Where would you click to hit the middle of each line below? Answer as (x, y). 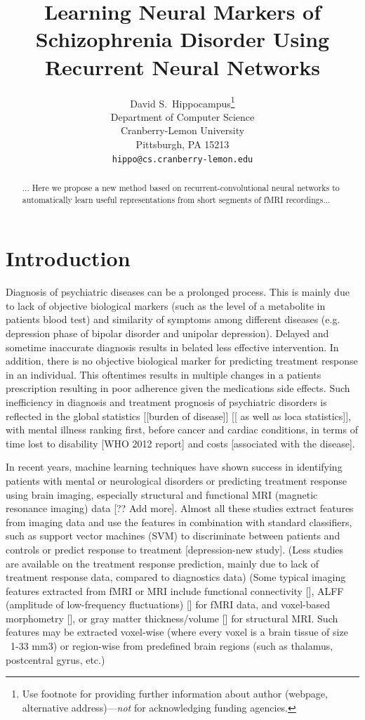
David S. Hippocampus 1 (182, 102)
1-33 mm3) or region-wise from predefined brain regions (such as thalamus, (172, 646)
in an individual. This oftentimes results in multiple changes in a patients (164, 374)
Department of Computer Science (182, 116)
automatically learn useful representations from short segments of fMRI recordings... (176, 199)
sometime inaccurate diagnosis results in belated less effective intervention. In (172, 347)
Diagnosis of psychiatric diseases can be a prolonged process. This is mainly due (178, 292)
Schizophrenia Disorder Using (182, 39)
